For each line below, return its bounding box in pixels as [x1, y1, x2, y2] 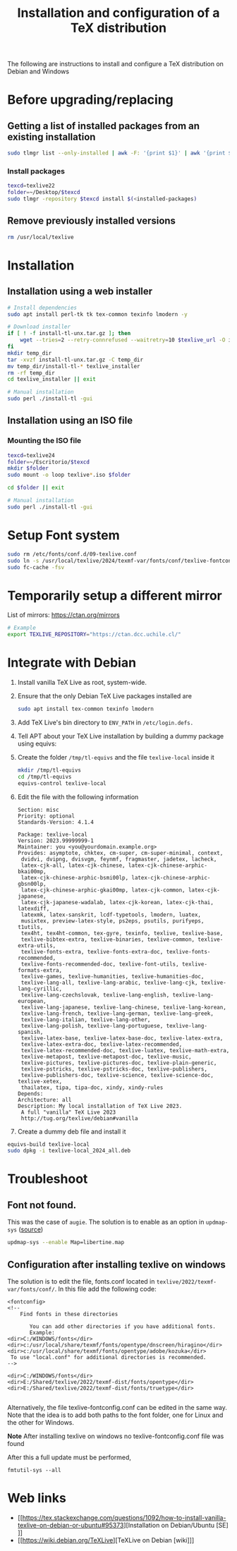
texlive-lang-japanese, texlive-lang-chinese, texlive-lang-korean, [20, 1004, 227, 1011]
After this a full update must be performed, [7, 1453, 132, 1461]
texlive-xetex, [17, 1078, 63, 1085]
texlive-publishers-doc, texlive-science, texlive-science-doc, [20, 1071, 214, 1078]
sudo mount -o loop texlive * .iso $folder [7, 471, 131, 479]
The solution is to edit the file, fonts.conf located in [7, 1277, 155, 1285]
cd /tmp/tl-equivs [17, 773, 72, 780]
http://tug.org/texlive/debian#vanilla [20, 1114, 138, 1122]
